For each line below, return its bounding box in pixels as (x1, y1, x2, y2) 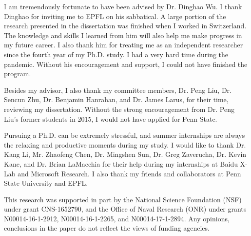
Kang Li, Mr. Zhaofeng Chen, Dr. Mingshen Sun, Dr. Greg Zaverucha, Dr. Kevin (4, 149, 247, 159)
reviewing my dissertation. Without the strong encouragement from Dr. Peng (4, 104, 234, 114)
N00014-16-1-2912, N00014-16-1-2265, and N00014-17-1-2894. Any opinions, (4, 213, 230, 223)
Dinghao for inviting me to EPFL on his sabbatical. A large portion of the (4, 11, 226, 21)
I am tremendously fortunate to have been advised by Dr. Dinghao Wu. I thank (4, 1, 242, 11)
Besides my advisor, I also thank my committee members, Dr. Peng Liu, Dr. (4, 85, 232, 95)
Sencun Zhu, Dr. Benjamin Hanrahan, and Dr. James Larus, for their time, (4, 94, 229, 105)
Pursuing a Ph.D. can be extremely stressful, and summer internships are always (4, 130, 245, 140)
